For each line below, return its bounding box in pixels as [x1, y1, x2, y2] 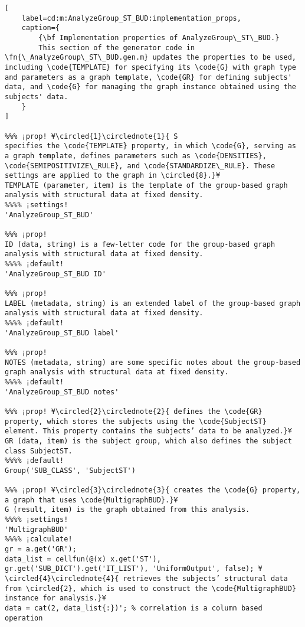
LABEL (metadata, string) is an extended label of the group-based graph [5, 299, 301, 308]
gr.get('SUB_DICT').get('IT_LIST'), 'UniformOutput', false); [5, 564, 254, 573]
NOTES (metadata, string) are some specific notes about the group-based [5, 358, 301, 367]
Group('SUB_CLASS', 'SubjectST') [5, 466, 136, 475]
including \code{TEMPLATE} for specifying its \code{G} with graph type [5, 63, 296, 71]
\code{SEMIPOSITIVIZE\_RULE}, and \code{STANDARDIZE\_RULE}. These [5, 161, 276, 170]
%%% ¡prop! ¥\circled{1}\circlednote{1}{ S [5, 132, 178, 141]
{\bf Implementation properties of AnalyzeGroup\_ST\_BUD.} [38, 33, 280, 42]
